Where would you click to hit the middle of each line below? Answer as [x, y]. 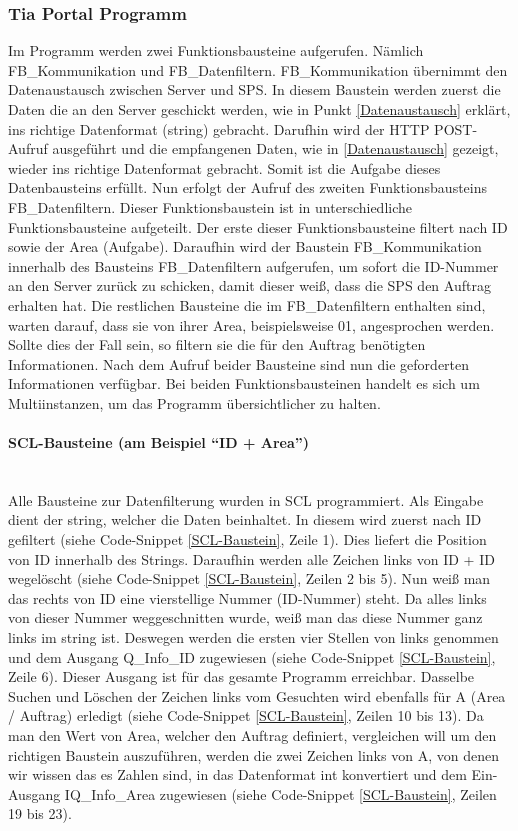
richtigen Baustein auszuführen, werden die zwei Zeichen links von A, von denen [253, 754]
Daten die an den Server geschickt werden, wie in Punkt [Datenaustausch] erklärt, [259, 109]
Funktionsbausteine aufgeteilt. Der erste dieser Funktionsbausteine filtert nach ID [258, 226]
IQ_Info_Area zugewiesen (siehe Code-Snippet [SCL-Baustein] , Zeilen [280, 793]
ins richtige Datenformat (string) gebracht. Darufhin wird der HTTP [219, 128]
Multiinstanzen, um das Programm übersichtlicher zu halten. [194, 402]
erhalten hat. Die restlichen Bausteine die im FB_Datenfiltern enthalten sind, [247, 304]
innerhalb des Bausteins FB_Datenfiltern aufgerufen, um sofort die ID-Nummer [253, 265]
